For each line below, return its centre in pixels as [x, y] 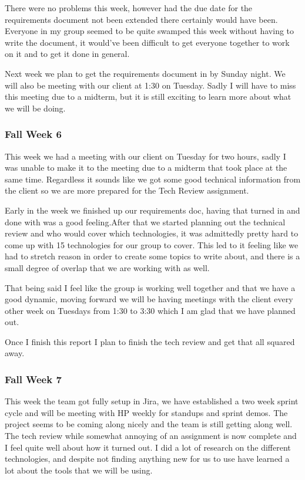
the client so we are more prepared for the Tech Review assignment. [127, 190]
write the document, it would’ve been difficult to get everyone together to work [147, 42]
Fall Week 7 [33, 379]
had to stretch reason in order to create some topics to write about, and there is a [152, 256]
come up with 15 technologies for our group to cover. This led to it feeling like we [152, 244]
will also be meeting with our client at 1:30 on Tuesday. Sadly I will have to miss [150, 85]
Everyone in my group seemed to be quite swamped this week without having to [150, 31]
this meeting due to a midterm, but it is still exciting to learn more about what [148, 97]
